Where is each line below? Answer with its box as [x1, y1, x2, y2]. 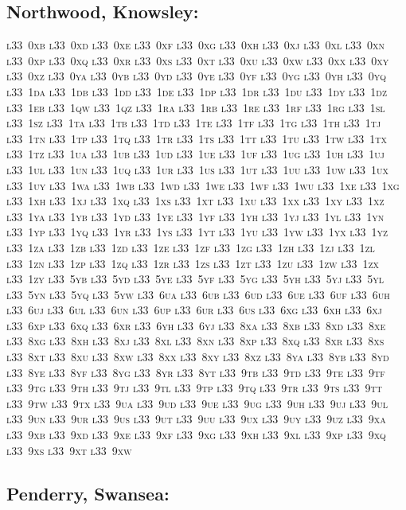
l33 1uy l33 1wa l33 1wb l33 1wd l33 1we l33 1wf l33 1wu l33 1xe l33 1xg [6, 177, 400, 193]
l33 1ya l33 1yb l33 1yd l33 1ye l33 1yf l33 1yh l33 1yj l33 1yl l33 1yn [6, 208, 385, 224]
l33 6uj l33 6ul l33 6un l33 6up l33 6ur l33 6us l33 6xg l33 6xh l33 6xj [6, 302, 382, 318]
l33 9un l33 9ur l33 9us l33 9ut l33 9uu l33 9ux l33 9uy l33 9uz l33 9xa [6, 411, 386, 427]
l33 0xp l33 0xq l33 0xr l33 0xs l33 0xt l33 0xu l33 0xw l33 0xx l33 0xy [6, 52, 389, 68]
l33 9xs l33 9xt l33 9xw [6, 442, 132, 458]
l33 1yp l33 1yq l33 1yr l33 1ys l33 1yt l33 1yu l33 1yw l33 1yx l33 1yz [6, 224, 388, 240]
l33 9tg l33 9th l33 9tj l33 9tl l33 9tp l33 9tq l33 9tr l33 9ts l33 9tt [6, 380, 382, 396]
